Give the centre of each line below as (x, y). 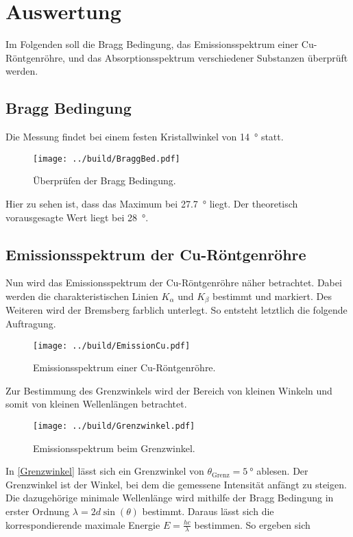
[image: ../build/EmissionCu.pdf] (112, 346)
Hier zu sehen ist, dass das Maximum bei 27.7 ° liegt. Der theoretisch (152, 203)
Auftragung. (31, 323)
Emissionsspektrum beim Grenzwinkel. (114, 448)
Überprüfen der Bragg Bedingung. (105, 180)
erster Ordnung (38, 511)
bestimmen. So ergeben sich (252, 524)
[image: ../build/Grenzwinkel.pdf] (114, 426)
